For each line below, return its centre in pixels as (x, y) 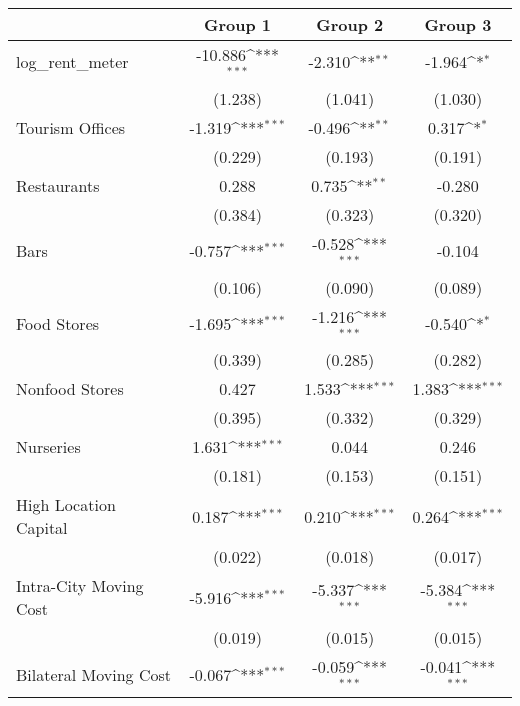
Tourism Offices (71, 127)
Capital (42, 528)
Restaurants (58, 185)
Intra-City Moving (80, 586)
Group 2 (350, 24)
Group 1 (238, 24)
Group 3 (458, 24)
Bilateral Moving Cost (94, 674)
